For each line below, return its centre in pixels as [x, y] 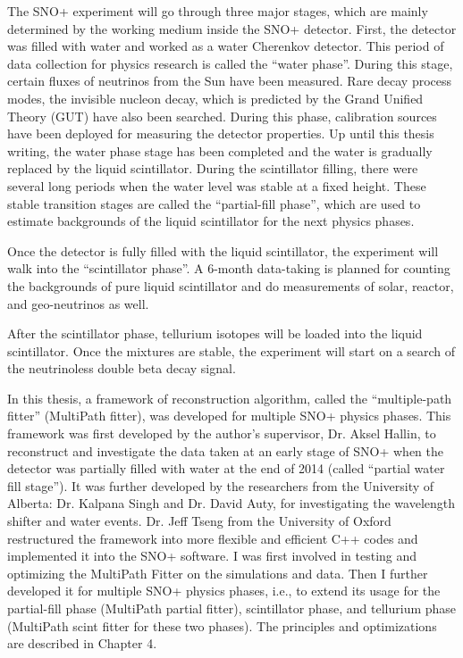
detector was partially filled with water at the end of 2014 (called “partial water [226, 468]
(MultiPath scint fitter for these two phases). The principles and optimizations [222, 625]
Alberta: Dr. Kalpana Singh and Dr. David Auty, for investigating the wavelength [231, 503]
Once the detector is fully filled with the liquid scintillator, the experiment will [223, 250]
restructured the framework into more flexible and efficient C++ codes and [213, 538]
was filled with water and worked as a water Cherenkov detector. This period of [226, 46]
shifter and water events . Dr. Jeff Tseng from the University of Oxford [199, 521]
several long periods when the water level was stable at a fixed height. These [217, 185]
